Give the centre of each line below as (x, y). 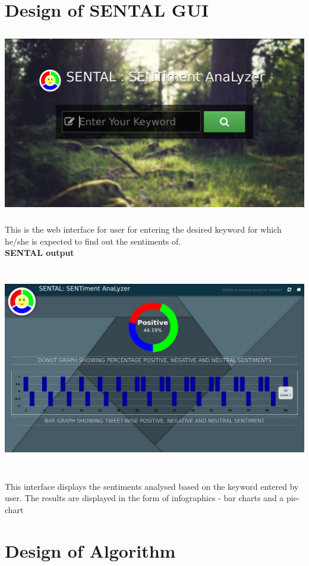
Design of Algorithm (90, 550)
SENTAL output (40, 253)
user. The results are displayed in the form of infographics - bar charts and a (144, 498)
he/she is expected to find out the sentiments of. (93, 241)
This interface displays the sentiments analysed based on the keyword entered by (152, 486)
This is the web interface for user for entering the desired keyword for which (143, 229)
